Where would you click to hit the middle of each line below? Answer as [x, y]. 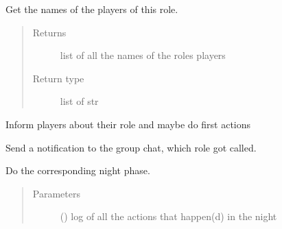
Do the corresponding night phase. [78, 170]
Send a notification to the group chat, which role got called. [131, 147]
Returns [49, 32]
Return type [58, 78]
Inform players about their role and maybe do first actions [128, 124]
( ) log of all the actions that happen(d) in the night [168, 216]
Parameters [56, 193]
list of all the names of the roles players [143, 55]
